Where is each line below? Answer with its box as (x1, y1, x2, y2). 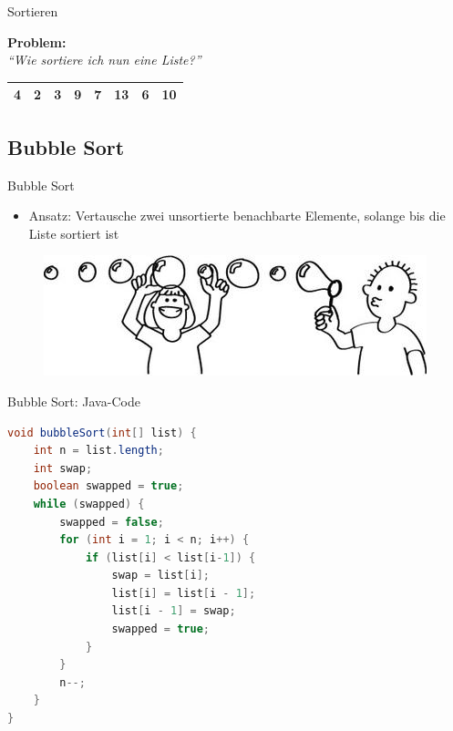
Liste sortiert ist (28, 223, 119, 242)
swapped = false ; (59, 515, 164, 529)
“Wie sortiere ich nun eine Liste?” (7, 50, 201, 69)
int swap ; (33, 461, 93, 475)
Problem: (7, 32, 67, 51)
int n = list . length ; (33, 444, 164, 458)
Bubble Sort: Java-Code (7, 391, 140, 410)
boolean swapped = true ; (33, 479, 184, 493)
